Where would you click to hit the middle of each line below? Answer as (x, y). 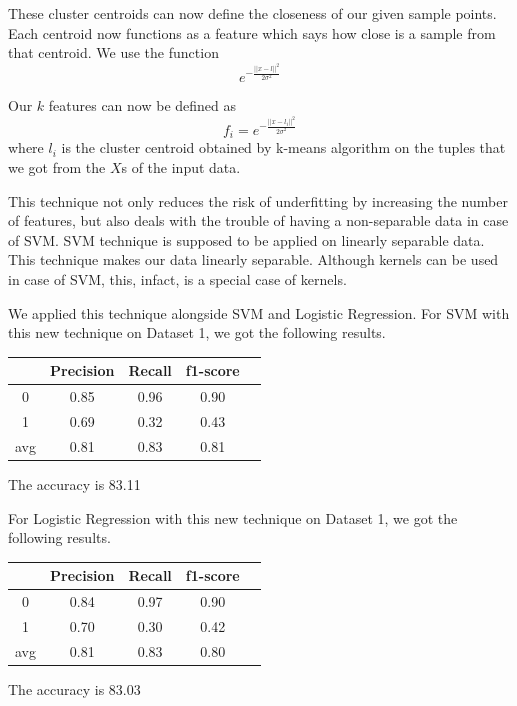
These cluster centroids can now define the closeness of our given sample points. (252, 13)
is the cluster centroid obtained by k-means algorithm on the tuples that (283, 147)
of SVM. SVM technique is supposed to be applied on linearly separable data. (246, 239)
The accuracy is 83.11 (74, 483)
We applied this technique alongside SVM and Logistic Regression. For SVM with (259, 312)
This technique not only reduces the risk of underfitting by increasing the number (258, 200)
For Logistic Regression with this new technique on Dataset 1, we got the (233, 517)
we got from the (57, 167)
